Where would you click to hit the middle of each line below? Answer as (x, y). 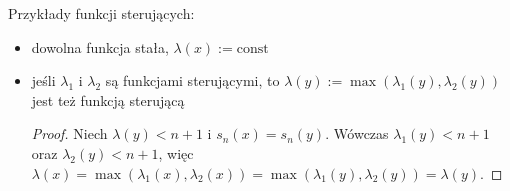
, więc (176, 152)
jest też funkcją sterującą (108, 99)
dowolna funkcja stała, (100, 46)
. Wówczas (357, 133)
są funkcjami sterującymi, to (192, 80)
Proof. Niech (69, 133)
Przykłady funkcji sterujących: (101, 13)
